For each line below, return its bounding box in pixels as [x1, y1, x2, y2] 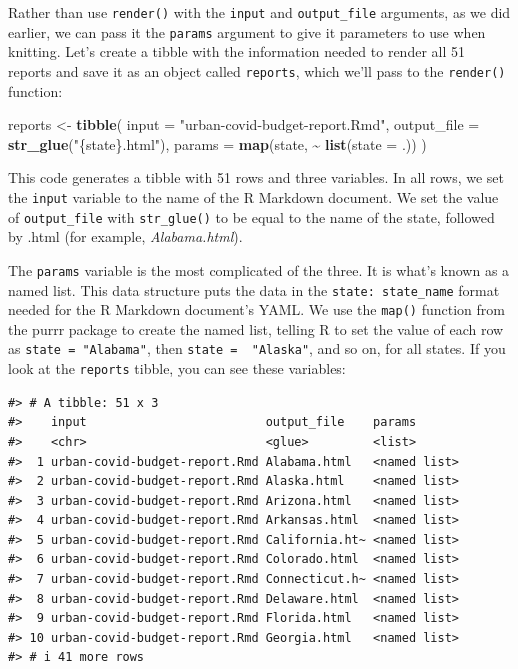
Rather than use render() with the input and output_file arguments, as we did [8, 2, 511, 22]
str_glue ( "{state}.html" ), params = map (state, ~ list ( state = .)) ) [8, 133, 427, 154]
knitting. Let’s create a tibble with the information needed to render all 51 [8, 41, 466, 62]
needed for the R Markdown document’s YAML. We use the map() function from [8, 299, 505, 320]
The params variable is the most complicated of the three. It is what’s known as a [8, 259, 510, 280]
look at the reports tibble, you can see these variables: [8, 358, 346, 379]
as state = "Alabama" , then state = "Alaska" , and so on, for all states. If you [8, 338, 506, 359]
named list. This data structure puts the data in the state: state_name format [8, 279, 500, 300]
